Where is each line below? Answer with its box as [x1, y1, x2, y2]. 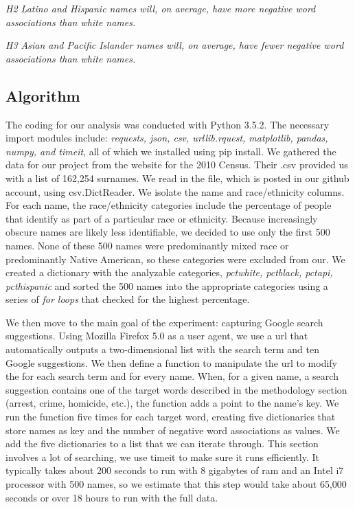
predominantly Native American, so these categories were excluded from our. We [5, 251, 345, 266]
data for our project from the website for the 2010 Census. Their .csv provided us [5, 157, 348, 172]
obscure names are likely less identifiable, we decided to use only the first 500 [5, 225, 330, 239]
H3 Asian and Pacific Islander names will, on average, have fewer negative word [5, 38, 344, 52]
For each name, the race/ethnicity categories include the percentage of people [5, 198, 332, 212]
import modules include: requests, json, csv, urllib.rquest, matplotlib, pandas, [5, 131, 328, 145]
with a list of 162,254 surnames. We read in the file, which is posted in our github [5, 170, 350, 185]
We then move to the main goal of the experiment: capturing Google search [5, 315, 323, 329]
